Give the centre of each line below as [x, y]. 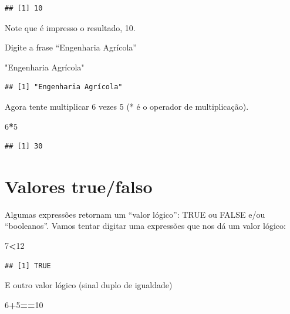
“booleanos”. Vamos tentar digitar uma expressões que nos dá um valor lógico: [145, 226]
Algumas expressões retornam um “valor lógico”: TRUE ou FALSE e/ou [135, 214]
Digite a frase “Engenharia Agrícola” [71, 47]
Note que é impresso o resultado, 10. [70, 27]
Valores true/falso [79, 186]
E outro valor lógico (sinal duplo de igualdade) [89, 285]
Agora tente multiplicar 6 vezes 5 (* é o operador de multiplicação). [127, 106]
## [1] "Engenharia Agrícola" [64, 87]
